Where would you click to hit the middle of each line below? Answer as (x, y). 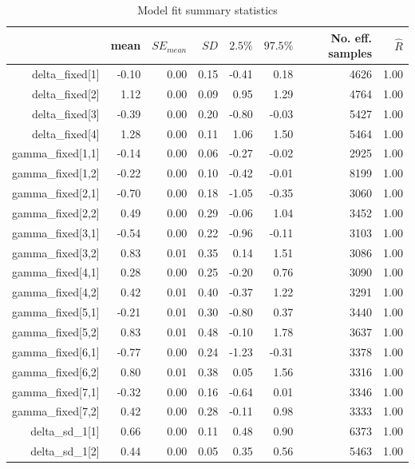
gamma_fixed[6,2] (56, 371)
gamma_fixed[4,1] (56, 272)
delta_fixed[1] (65, 74)
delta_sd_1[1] (65, 431)
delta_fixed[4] (65, 133)
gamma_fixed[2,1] (56, 193)
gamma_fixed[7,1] (56, 391)
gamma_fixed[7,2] (56, 411)
